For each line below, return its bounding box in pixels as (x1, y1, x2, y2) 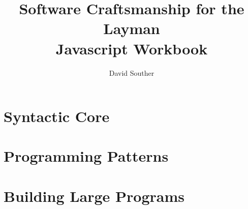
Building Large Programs (4, 185, 185, 206)
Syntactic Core (4, 106, 110, 127)
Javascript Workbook (55, 38, 208, 58)
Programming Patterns (4, 145, 169, 166)
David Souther (109, 67, 154, 78)
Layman (103, 18, 160, 39)
